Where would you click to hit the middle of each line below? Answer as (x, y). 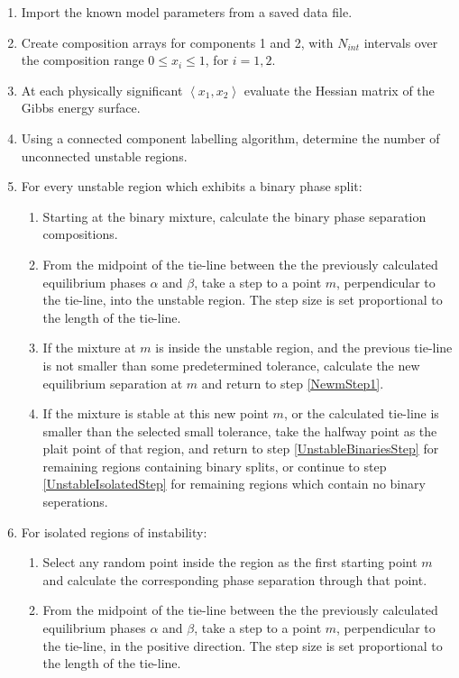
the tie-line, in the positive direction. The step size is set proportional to (243, 645)
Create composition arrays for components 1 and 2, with (177, 42)
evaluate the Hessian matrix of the (339, 90)
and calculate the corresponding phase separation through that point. (235, 579)
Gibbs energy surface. (81, 108)
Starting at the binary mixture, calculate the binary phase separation (234, 216)
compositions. (80, 234)
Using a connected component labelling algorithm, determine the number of (230, 137)
